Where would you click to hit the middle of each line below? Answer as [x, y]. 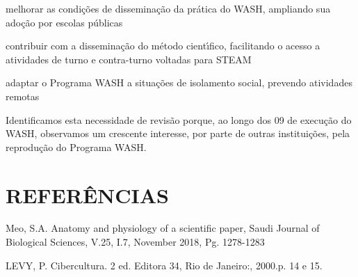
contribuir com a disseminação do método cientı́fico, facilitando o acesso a [163, 46]
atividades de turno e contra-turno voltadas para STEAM [129, 59]
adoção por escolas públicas [64, 22]
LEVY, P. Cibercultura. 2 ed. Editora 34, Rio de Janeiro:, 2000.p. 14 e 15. [164, 265]
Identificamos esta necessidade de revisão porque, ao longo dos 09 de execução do [179, 119]
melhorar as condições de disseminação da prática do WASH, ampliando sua [168, 8]
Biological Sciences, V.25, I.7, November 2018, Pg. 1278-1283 [135, 242]
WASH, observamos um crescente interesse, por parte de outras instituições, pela [178, 133]
